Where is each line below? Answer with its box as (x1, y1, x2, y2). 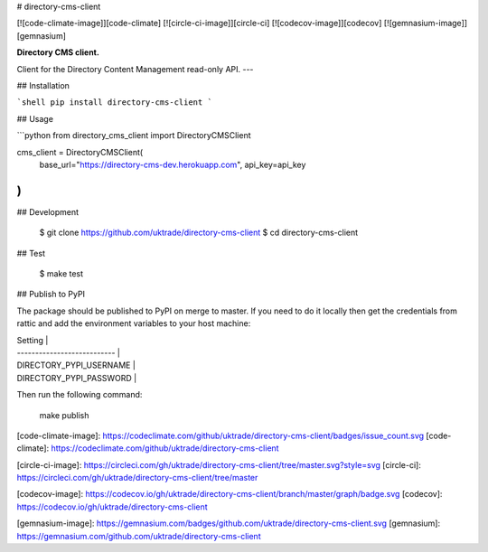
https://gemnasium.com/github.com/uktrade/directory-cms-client (16, 530, 261, 541)
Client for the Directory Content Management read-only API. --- (16, 63, 254, 74)
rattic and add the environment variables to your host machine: (16, 318, 251, 329)
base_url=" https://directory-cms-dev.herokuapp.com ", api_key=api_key (39, 159, 306, 170)
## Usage (16, 113, 54, 124)
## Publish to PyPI (16, 289, 86, 300)
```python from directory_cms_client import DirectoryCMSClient (16, 130, 251, 141)
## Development (16, 206, 80, 217)
